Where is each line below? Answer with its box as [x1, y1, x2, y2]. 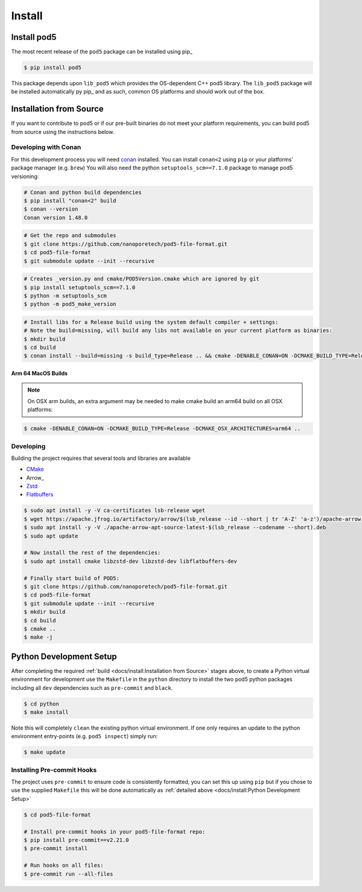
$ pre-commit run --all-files [24, 870, 113, 878]
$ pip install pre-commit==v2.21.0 [24, 836, 129, 844]
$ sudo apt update [24, 532, 78, 540]
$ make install [24, 709, 69, 715]
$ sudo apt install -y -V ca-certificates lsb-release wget [24, 507, 206, 514]
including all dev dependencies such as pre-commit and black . [11, 684, 173, 691]
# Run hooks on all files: [24, 862, 104, 869]
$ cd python [24, 700, 60, 707]
